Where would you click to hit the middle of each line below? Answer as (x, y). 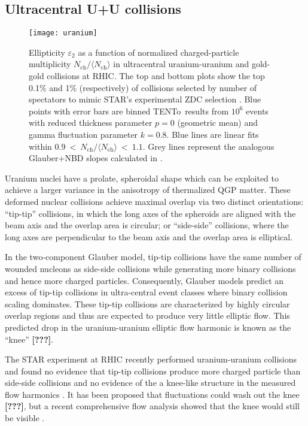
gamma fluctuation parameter (83, 135)
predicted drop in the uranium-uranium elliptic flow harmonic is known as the (148, 327)
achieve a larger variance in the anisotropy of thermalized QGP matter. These (148, 190)
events (257, 111)
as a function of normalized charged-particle (158, 52)
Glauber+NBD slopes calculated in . (96, 158)
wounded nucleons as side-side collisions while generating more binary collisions (150, 268)
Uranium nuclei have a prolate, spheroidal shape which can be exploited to (142, 178)
